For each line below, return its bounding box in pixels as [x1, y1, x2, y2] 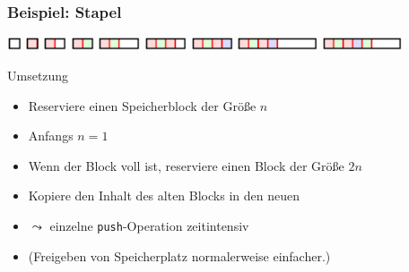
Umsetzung [7, 65, 69, 84]
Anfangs [28, 126, 74, 145]
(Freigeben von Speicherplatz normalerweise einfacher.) [28, 246, 331, 265]
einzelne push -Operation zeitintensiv [49, 216, 249, 234]
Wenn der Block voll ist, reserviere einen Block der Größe [28, 156, 344, 174]
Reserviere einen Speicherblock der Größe [28, 96, 257, 115]
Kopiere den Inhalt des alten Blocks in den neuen [28, 186, 300, 205]
